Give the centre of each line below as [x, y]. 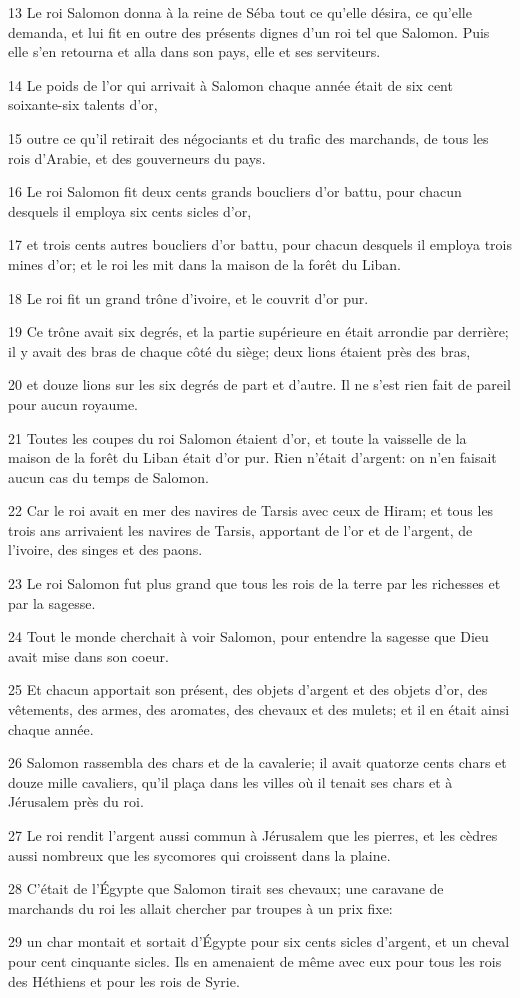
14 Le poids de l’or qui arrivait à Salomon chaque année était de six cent [230, 84]
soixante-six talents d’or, [83, 104]
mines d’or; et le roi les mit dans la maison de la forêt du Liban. [204, 263]
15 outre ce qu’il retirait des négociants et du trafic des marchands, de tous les [248, 137]
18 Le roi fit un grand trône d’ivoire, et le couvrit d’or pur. [188, 297]
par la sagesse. [52, 602]
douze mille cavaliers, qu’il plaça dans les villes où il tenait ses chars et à [230, 781]
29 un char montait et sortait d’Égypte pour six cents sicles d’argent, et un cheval [259, 941]
